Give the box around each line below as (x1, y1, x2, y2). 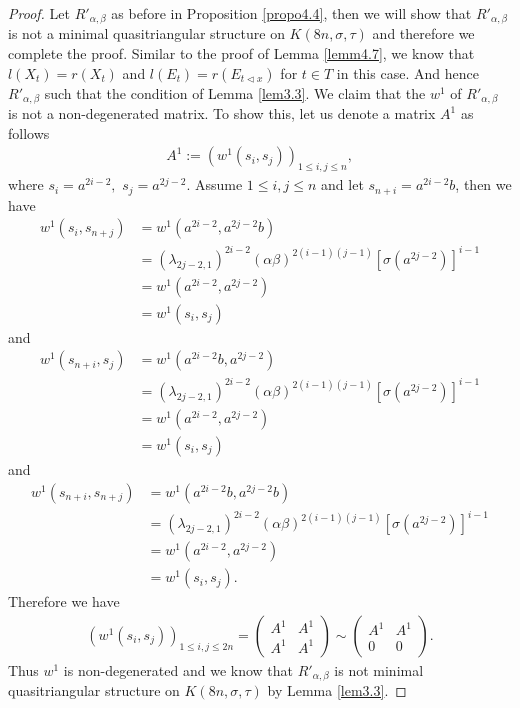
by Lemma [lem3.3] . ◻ (267, 680, 407, 701)
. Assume (186, 174, 243, 195)
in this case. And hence (336, 62, 479, 83)
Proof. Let (8, 3, 70, 23)
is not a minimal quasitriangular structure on (8, 23, 285, 44)
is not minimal (334, 659, 424, 680)
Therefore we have (8, 591, 120, 612)
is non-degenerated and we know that (63, 659, 294, 680)
